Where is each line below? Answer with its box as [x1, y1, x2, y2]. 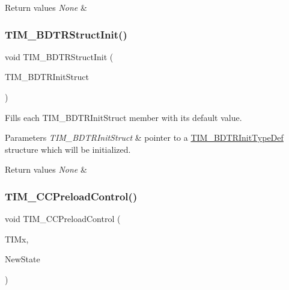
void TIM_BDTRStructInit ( [5, 50, 114, 63]
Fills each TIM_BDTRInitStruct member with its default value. [5, 111, 242, 123]
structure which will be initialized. [5, 143, 131, 155]
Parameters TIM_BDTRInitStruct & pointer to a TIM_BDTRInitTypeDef [5, 131, 284, 144]
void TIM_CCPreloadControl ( [5, 212, 121, 225]
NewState [5, 253, 40, 265]
